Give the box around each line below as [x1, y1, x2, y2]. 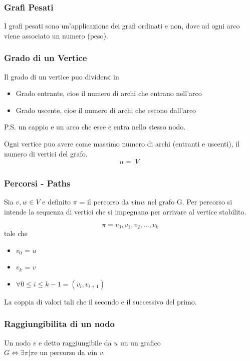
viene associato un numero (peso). [4, 30, 108, 40]
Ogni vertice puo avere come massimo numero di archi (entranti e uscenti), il [4, 138, 240, 148]
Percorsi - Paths [4, 177, 71, 189]
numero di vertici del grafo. [4, 148, 88, 158]
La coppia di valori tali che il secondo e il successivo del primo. [4, 296, 197, 306]
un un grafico [120, 337, 161, 347]
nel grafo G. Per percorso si [147, 196, 232, 207]
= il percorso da [79, 196, 129, 207]
